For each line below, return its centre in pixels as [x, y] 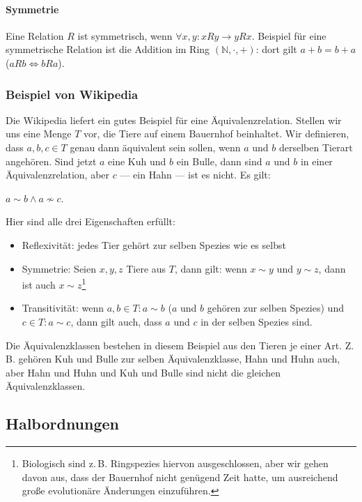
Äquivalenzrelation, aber [58, 175]
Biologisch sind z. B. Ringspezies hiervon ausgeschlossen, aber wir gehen [175, 463]
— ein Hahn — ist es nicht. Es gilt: [195, 175]
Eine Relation [35, 35]
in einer [316, 161]
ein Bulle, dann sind [219, 161]
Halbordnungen [63, 424]
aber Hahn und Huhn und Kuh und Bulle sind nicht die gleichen [143, 372]
